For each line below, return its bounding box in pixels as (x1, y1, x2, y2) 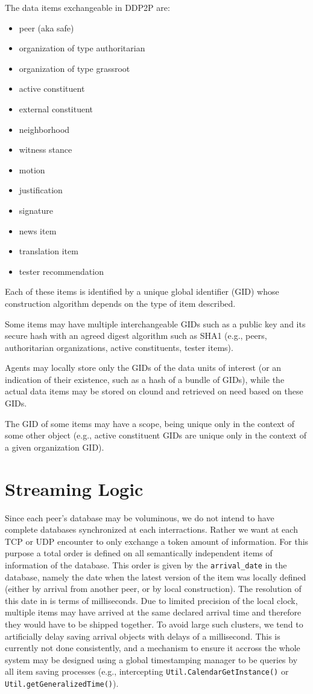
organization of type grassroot (19, 62, 130, 74)
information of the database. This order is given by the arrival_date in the (5, 558, 287, 571)
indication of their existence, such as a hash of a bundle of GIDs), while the (5, 373, 285, 385)
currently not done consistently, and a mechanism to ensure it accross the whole (5, 641, 300, 654)
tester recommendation (19, 265, 104, 277)
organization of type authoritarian (19, 42, 145, 54)
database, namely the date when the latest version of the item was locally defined (5, 570, 306, 583)
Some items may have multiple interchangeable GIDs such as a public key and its (5, 317, 306, 330)
